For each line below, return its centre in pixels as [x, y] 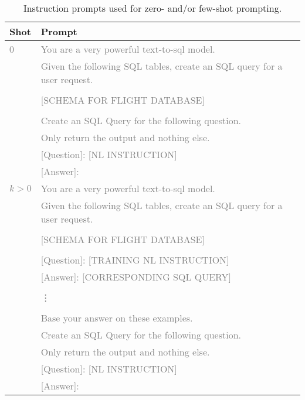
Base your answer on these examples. [117, 318]
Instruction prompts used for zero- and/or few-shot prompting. [152, 8]
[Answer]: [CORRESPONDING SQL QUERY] [136, 277]
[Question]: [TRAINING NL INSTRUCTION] [135, 260]
